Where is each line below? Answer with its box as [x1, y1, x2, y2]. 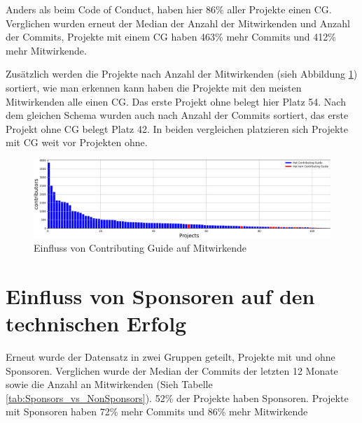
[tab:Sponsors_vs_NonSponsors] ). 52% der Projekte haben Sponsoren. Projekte [6, 390, 349, 405]
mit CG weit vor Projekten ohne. [6, 135, 148, 150]
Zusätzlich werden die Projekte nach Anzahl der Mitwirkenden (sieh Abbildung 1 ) [6, 66, 358, 81]
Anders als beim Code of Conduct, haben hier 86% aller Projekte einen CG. [6, 2, 332, 16]
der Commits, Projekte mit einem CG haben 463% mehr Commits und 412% [6, 29, 336, 44]
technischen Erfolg [6, 309, 187, 338]
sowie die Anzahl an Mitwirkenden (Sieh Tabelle [6, 377, 213, 392]
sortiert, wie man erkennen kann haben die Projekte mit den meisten [6, 80, 302, 94]
